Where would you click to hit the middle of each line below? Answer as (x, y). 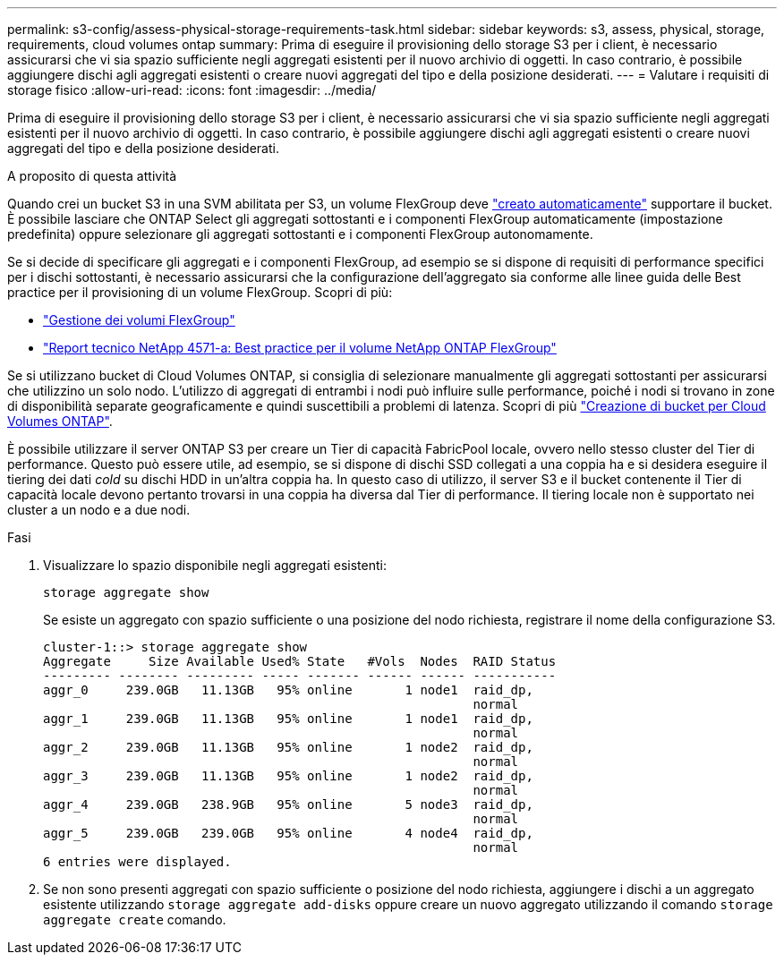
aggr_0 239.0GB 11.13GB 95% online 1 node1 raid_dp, (288, 690)
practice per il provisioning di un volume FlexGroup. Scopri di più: (200, 292)
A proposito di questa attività (92, 176)
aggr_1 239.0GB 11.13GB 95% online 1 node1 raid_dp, (288, 719)
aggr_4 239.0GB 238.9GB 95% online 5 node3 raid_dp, (288, 805)
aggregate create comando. (135, 919)
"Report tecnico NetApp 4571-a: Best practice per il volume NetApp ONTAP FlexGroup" (300, 348)
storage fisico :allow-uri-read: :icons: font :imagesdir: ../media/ (192, 90)
